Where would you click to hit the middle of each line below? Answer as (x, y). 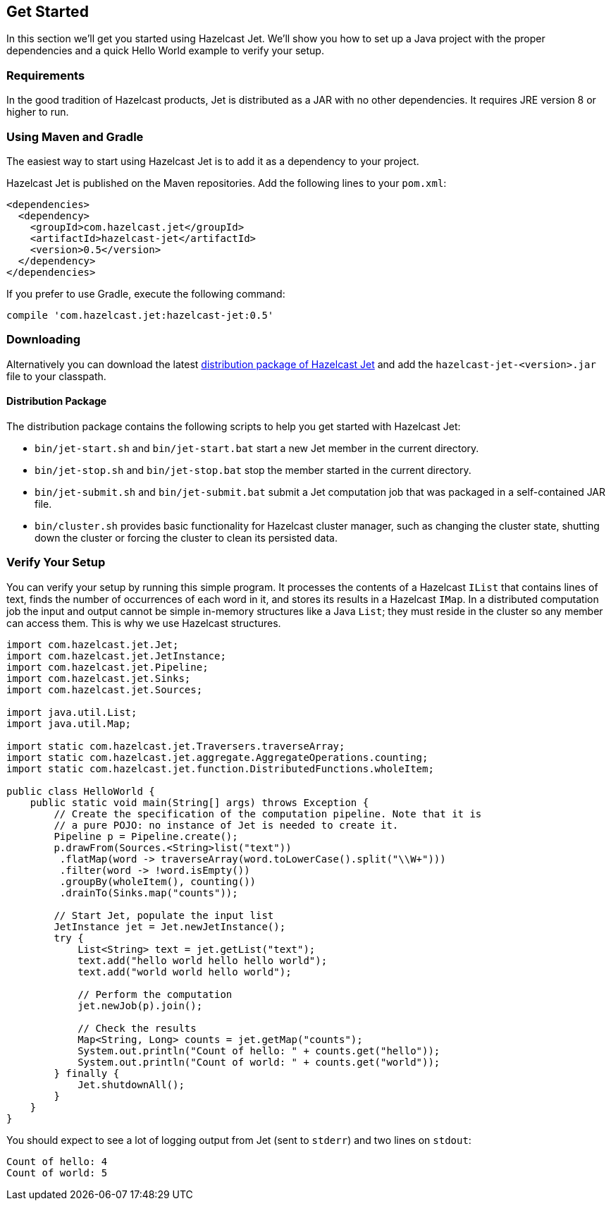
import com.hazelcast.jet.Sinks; (99, 678)
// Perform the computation (155, 994)
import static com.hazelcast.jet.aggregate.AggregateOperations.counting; (217, 757)
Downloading (44, 340)
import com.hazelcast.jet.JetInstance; (116, 656)
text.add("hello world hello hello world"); (203, 960)
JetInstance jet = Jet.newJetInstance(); (170, 926)
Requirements (46, 75)
